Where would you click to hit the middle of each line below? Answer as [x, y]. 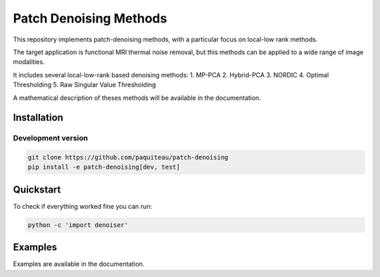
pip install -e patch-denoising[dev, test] [104, 167]
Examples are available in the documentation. [79, 264]
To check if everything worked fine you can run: [83, 206]
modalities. [29, 62]
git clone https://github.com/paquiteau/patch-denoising [128, 157]
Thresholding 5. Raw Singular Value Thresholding [84, 85]
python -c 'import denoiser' [78, 225]
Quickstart [37, 189]
